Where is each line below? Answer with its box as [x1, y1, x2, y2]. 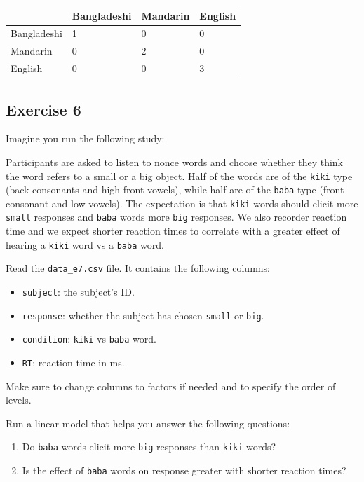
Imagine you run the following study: [6, 131, 165, 146]
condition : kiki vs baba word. [22, 331, 156, 346]
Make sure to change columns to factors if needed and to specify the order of [6, 378, 336, 393]
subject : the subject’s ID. [22, 284, 135, 299]
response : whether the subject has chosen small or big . [22, 308, 264, 322]
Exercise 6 [6, 98, 81, 120]
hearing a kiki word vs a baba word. [6, 237, 164, 252]
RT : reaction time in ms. [22, 355, 125, 370]
